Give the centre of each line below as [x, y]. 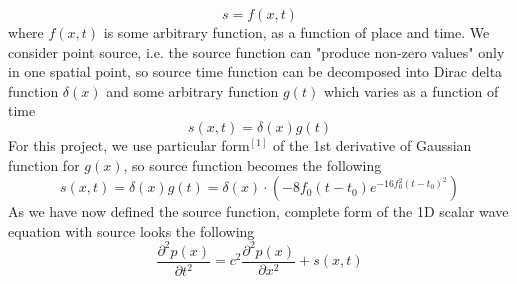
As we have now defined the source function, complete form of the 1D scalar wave [258, 211]
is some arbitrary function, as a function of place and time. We [296, 32]
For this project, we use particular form [129, 144]
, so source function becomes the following [252, 164]
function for [44, 164]
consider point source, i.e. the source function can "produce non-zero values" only [256, 51]
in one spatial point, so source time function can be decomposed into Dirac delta [255, 71]
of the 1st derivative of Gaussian [372, 144]
